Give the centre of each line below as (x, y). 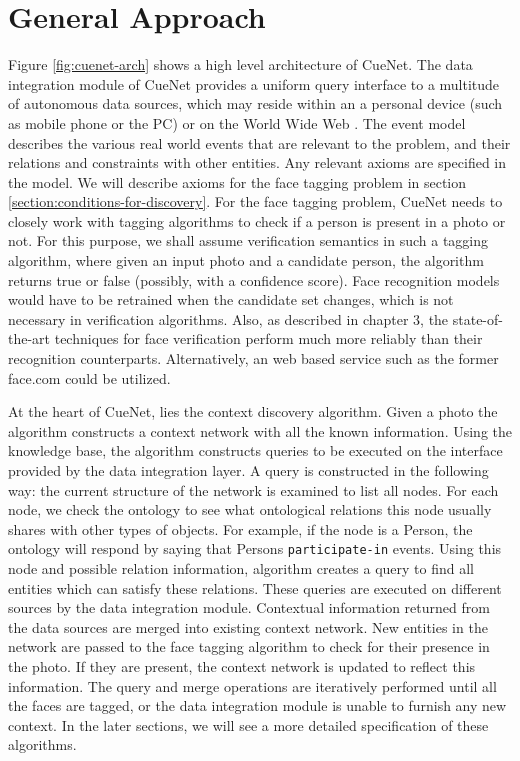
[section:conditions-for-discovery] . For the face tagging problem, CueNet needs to (255, 201)
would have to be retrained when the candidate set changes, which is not (231, 299)
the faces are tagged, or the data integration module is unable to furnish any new (257, 705)
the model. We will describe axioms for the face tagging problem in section (237, 181)
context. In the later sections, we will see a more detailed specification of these (248, 724)
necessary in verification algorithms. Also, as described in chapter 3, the (228, 318)
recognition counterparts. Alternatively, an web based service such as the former (253, 358)
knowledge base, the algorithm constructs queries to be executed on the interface (255, 450)
